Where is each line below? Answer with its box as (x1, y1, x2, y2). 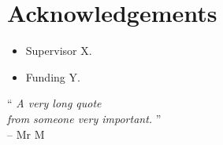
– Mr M (7, 125, 45, 142)
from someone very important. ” (7, 110, 162, 126)
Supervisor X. (25, 42, 92, 59)
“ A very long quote (7, 95, 102, 111)
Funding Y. (25, 68, 80, 85)
